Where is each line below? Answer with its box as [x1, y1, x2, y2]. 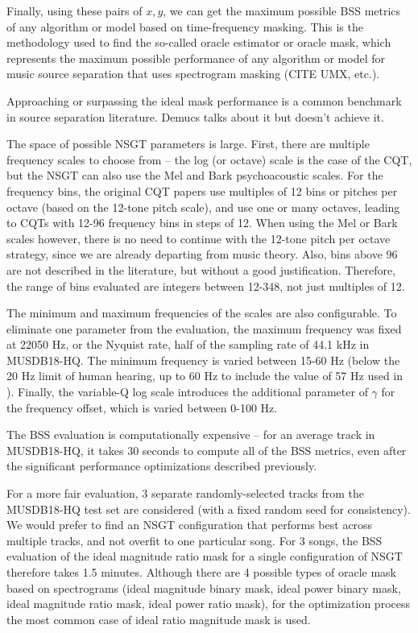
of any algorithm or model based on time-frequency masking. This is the [6, 18, 363, 35]
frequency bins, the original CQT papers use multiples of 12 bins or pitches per [6, 182, 398, 199]
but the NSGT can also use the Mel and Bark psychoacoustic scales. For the [6, 167, 383, 184]
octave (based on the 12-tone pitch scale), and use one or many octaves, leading [6, 198, 400, 215]
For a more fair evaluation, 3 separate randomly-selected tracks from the [6, 485, 365, 502]
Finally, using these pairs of [6, 2, 143, 19]
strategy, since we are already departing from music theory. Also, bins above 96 [6, 246, 398, 263]
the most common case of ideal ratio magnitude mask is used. [6, 610, 311, 627]
